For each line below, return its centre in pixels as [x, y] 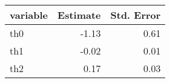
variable [29, 15]
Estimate [79, 15]
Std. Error [136, 15]
